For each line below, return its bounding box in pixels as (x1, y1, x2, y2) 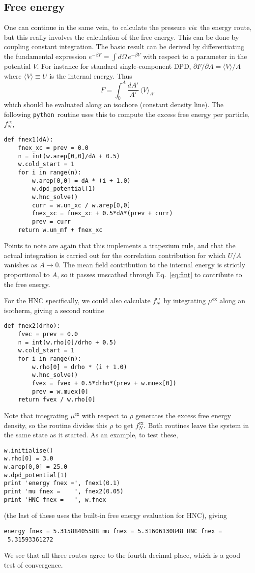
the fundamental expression (4, 51, 86, 61)
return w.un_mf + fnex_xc (18, 226, 103, 233)
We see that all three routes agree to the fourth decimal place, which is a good (4, 550, 241, 560)
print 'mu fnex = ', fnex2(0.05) (4, 487, 124, 495)
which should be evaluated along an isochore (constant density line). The (4, 99, 224, 110)
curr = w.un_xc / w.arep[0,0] (32, 201, 131, 209)
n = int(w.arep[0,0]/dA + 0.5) (18, 152, 120, 160)
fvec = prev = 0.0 (18, 331, 78, 338)
